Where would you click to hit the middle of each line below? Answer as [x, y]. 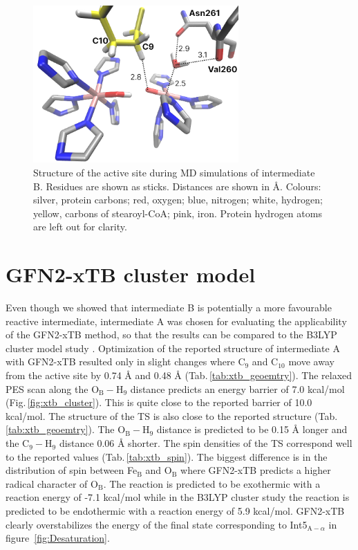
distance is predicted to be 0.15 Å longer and [252, 429]
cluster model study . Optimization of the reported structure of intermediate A [173, 348]
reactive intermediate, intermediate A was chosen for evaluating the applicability [176, 321]
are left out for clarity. [80, 227]
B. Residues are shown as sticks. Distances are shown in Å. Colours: [177, 186]
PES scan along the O [53, 388]
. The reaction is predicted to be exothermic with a [212, 483]
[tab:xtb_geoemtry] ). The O [66, 429]
